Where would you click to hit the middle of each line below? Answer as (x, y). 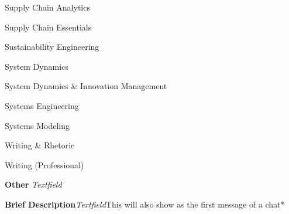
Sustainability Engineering (52, 47)
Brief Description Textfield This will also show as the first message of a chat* (145, 204)
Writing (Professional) (44, 164)
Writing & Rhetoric (40, 145)
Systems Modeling (37, 125)
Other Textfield (33, 184)
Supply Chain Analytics (47, 7)
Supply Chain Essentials (48, 27)
